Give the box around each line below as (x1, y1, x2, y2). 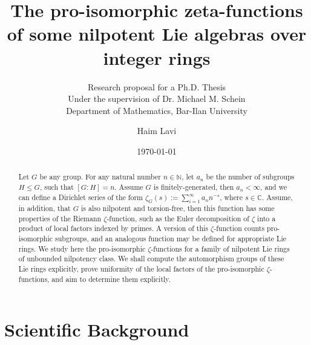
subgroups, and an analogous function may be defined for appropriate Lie (55, 233, 287, 243)
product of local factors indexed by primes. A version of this (18, 223, 208, 233)
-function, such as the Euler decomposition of (106, 213, 249, 223)
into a (257, 213, 276, 223)
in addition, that (18, 203, 71, 213)
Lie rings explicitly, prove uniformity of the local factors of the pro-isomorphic (18, 263, 264, 273)
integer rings (103, 45, 211, 70)
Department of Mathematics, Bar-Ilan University (66, 104, 247, 116)
